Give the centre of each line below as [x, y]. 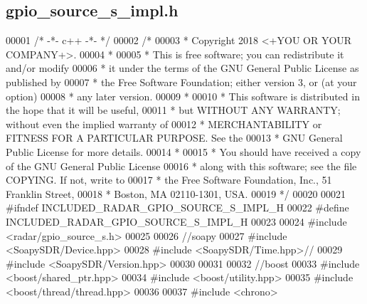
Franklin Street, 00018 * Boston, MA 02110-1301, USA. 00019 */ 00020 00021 [176, 193]
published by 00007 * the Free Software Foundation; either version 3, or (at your [181, 82]
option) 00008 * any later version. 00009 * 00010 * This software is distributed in [183, 96]
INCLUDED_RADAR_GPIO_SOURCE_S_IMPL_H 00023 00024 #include [176, 221]
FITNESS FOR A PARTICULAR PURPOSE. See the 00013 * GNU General [174, 138]
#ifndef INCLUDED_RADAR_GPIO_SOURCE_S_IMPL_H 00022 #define [177, 208]
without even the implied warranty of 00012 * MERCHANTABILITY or [164, 124]
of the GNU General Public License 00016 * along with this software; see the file [181, 166]
